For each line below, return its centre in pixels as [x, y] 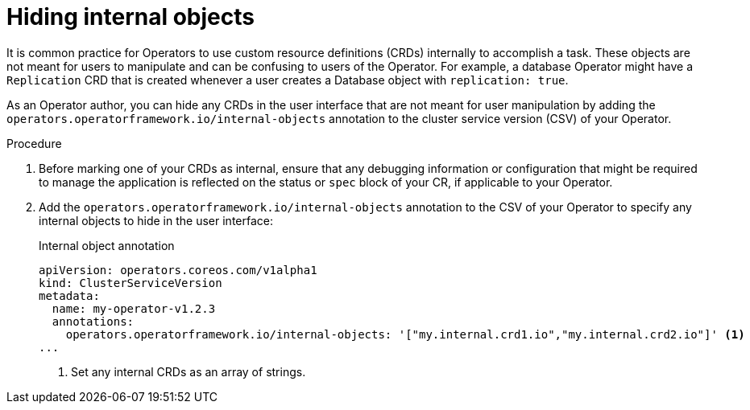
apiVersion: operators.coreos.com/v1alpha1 [178, 270]
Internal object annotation [107, 245]
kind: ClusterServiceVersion [131, 283]
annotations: [93, 321]
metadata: [69, 295]
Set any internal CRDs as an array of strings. [189, 371]
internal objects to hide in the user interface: [156, 220]
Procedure [34, 143]
